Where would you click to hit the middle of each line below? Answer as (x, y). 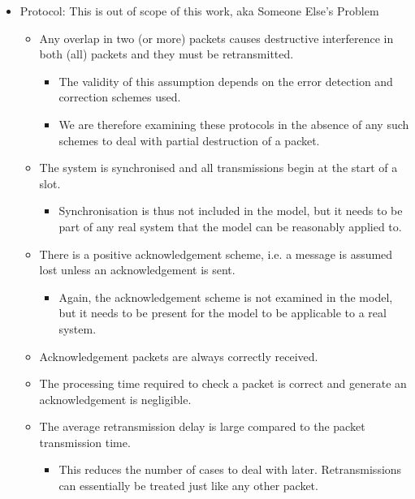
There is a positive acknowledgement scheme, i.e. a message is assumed (216, 254)
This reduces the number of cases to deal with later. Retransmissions (230, 469)
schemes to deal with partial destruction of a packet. (189, 140)
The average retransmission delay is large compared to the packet (202, 426)
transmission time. (85, 442)
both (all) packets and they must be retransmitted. (166, 54)
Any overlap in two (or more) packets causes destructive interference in (216, 38)
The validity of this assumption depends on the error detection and (226, 81)
